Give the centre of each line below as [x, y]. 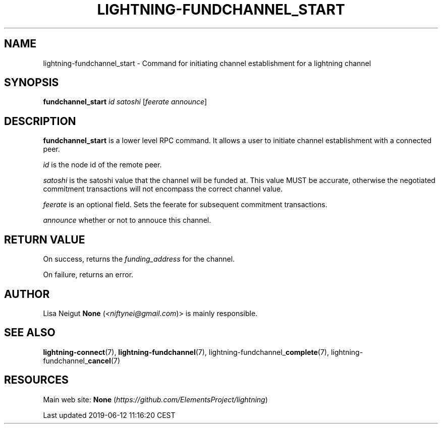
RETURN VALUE [45, 239]
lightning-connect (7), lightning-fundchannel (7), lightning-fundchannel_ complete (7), [186, 352]
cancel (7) [104, 360]
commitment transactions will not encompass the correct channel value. [163, 189]
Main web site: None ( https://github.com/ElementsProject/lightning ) [155, 399]
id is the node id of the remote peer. [102, 165]
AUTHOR [27, 294]
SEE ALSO [30, 333]
